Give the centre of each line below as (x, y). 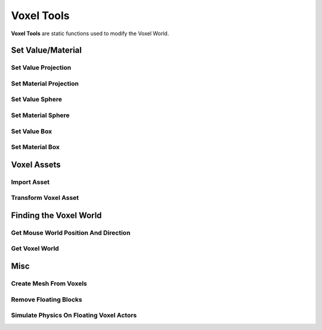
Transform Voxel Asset (45, 198)
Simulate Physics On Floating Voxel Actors (74, 315)
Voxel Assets (36, 164)
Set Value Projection (41, 67)
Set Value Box (32, 131)
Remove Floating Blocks (47, 300)
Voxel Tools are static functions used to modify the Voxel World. (90, 33)
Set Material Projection (45, 84)
